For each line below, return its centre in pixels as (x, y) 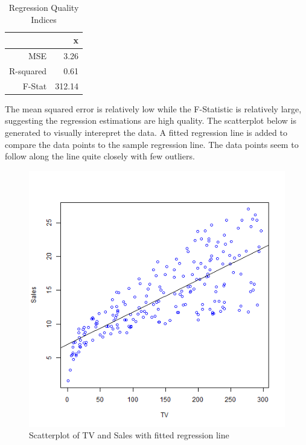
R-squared (28, 70)
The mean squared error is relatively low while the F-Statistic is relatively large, (153, 108)
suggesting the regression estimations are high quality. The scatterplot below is (151, 120)
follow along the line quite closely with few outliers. (100, 156)
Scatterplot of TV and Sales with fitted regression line (129, 435)
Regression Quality (44, 7)
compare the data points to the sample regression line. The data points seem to (152, 144)
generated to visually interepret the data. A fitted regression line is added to (146, 132)
